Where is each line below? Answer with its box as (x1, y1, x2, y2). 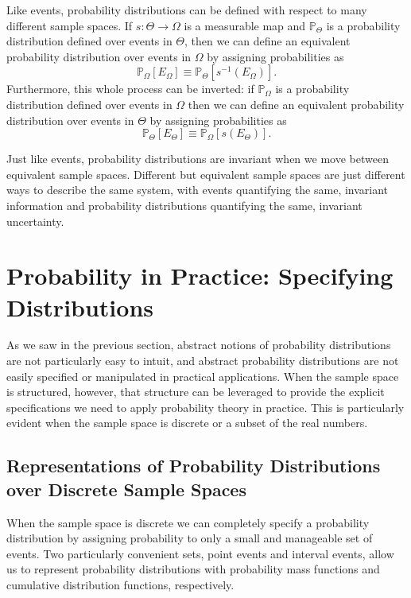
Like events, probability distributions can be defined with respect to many (6, 2, 367, 17)
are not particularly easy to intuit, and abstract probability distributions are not (6, 352, 399, 369)
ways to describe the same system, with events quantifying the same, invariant (6, 181, 389, 198)
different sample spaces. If (6, 17, 133, 33)
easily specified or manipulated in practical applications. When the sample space (6, 367, 399, 384)
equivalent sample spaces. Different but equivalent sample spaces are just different (6, 165, 405, 182)
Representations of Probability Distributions (6, 453, 381, 478)
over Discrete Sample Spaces (6, 476, 246, 501)
